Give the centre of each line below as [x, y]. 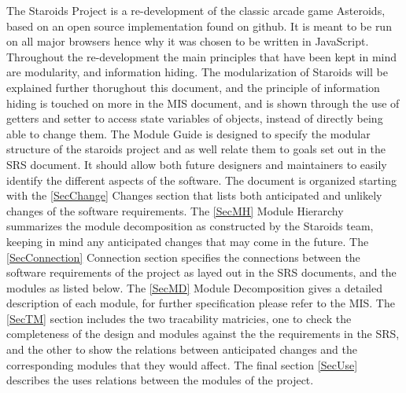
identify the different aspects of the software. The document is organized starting [201, 180]
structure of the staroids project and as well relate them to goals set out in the [196, 149]
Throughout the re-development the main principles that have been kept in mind [202, 56]
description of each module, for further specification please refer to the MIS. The [201, 303]
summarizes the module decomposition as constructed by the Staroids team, [190, 226]
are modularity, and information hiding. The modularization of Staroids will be [197, 72]
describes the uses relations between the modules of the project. [160, 380]
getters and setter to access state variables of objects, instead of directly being [195, 118]
